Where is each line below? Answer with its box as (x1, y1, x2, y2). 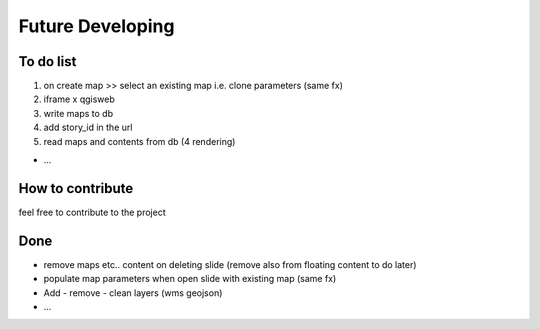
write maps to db (43, 107, 114, 119)
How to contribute (18, 180, 134, 197)
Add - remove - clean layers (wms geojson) (43, 286, 223, 299)
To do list (18, 53, 77, 70)
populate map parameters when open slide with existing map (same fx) (43, 273, 337, 285)
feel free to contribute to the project (18, 206, 166, 218)
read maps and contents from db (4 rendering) (43, 135, 236, 147)
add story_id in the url (43, 121, 133, 134)
